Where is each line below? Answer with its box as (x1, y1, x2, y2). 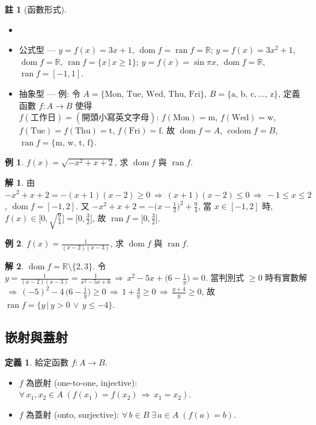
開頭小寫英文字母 (82, 114, 150, 123)
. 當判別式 (205, 271, 245, 284)
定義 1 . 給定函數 (5, 356, 68, 368)
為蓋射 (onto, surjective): (26, 408, 120, 420)
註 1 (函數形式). (5, 3, 67, 15)
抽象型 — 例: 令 (19, 87, 81, 99)
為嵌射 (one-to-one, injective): (26, 376, 138, 388)
